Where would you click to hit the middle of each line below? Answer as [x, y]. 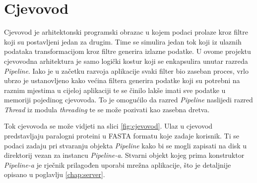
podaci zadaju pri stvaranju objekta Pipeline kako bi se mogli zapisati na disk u [126, 145]
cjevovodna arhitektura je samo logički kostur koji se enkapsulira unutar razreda [126, 61]
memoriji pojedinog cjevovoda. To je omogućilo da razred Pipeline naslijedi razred [128, 100]
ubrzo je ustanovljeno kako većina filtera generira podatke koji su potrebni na [122, 80]
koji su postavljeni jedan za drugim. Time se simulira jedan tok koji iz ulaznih [123, 41]
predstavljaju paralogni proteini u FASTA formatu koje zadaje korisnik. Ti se [122, 136]
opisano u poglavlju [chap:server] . [55, 174]
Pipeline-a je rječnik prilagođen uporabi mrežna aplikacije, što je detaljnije [118, 164]
